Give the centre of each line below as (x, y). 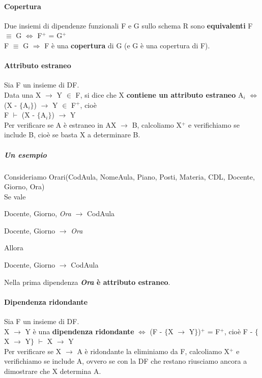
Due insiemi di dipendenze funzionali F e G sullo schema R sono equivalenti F (128, 25)
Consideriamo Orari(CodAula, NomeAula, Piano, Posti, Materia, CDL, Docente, (129, 176)
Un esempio (25, 154)
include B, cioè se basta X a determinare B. (72, 135)
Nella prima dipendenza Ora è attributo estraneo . (87, 282)
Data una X (23, 94)
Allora (14, 248)
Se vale (15, 196)
